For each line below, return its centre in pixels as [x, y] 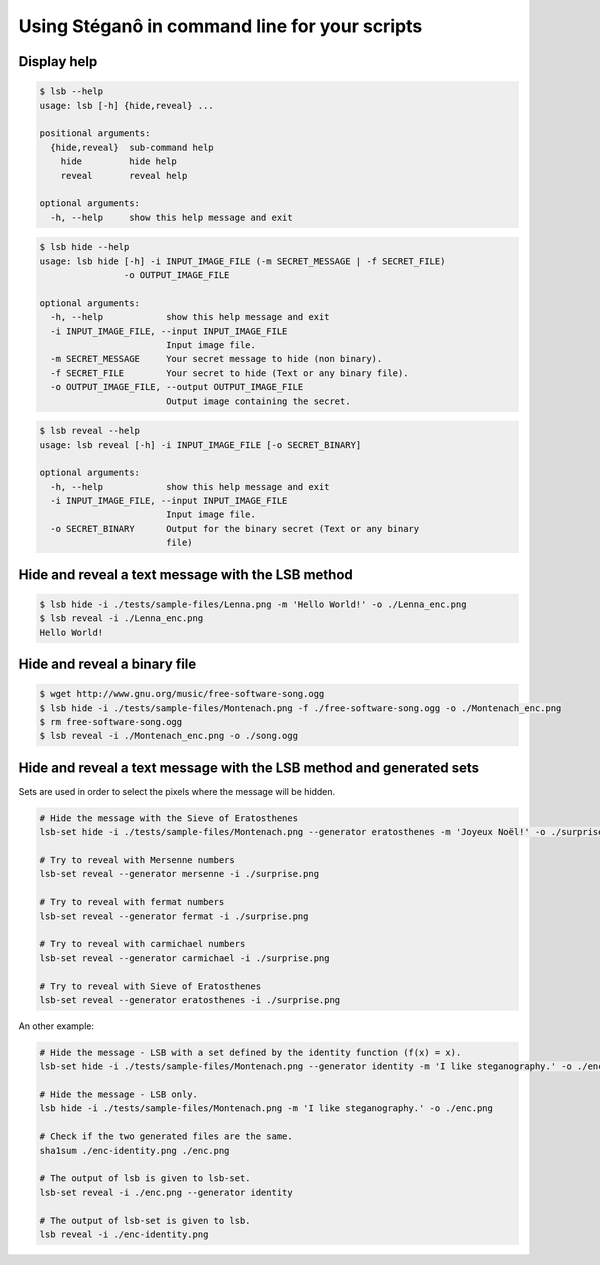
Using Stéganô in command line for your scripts [220, 26]
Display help [58, 61]
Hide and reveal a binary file [107, 664]
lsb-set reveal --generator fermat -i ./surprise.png [174, 916]
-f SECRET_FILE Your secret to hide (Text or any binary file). [229, 373]
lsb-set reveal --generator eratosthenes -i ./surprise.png [190, 999]
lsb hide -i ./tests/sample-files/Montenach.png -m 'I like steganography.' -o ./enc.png [266, 1108]
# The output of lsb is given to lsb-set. [145, 1178]
